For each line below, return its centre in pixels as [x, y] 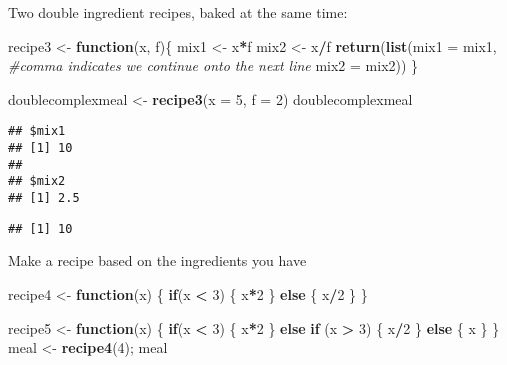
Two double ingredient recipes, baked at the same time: [178, 12]
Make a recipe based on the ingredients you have [157, 260]
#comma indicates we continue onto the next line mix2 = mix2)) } [213, 65]
